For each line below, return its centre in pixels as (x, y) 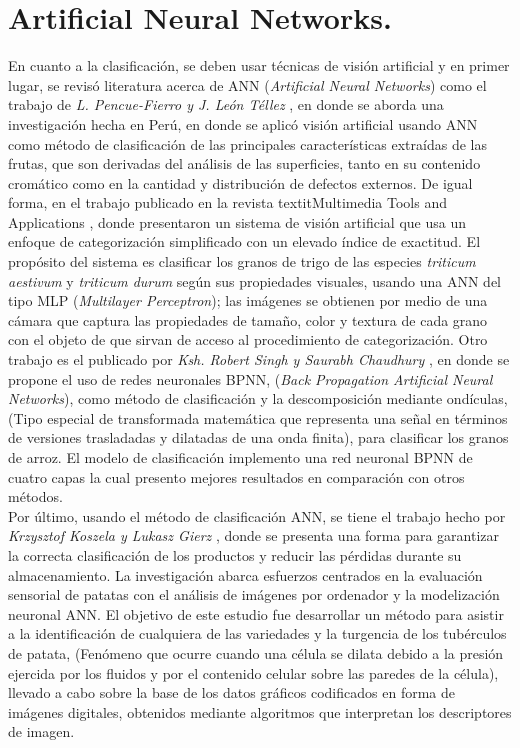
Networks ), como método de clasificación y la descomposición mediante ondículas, (258, 398)
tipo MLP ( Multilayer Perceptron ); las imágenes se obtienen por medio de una (248, 300)
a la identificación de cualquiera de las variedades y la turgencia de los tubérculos (257, 633)
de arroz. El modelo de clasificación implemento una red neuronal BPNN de (240, 457)
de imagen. (41, 731)
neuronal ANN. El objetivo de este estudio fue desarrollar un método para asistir (256, 613)
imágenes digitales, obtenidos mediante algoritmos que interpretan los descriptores (260, 711)
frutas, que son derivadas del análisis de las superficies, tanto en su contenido (244, 163)
